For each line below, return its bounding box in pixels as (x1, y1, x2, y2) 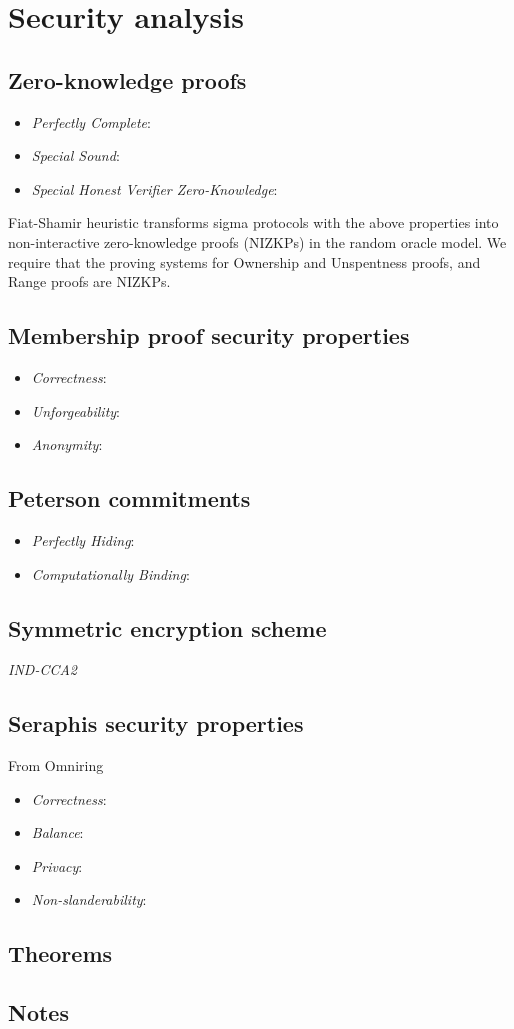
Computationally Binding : (31, 563, 190, 584)
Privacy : (31, 855, 83, 876)
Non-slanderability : (31, 889, 147, 910)
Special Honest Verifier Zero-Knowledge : (31, 178, 278, 199)
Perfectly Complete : (31, 111, 151, 132)
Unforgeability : (31, 400, 121, 421)
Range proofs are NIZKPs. (8, 271, 171, 292)
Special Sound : (31, 145, 120, 166)
